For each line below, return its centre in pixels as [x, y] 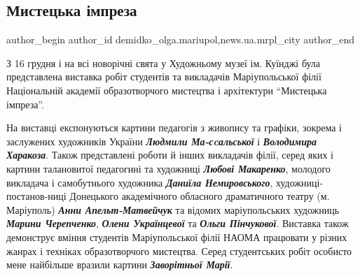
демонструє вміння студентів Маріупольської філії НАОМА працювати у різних [177, 237]
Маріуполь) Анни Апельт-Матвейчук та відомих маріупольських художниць [173, 209]
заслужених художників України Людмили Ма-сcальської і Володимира [161, 141]
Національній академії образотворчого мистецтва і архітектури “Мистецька [167, 90]
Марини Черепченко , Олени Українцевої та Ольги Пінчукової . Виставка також [178, 223]
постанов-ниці [36, 196]
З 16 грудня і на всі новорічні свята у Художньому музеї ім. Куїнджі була [164, 63]
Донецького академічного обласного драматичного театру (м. [200, 196]
